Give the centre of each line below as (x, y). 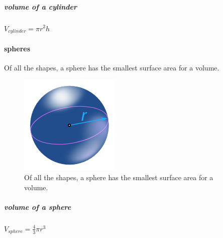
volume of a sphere (38, 207)
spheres (17, 48)
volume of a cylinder (41, 6)
